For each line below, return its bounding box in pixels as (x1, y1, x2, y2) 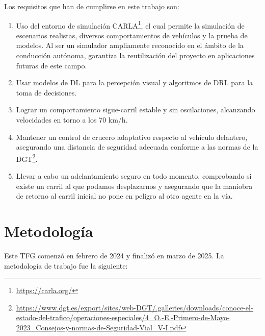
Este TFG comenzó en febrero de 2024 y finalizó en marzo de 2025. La (4, 250, 224, 260)
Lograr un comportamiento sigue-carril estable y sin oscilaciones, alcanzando (16, 104, 255, 115)
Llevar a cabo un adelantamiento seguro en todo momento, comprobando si (16, 171, 252, 181)
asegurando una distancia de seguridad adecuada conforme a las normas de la (16, 141, 258, 152)
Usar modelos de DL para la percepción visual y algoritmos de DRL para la (16, 77, 253, 88)
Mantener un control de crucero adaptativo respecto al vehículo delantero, (16, 131, 248, 142)
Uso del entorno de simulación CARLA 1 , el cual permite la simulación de (16, 18, 245, 31)
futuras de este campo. (16, 60, 87, 70)
